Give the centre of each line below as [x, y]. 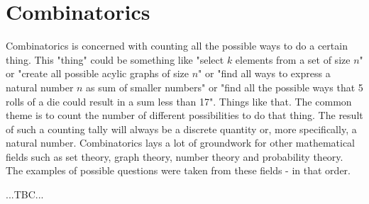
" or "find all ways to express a [264, 73]
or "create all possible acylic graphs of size [98, 73]
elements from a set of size [293, 59]
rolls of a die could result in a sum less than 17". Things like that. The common [179, 101]
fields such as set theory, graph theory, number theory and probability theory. [175, 156]
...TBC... [25, 194]
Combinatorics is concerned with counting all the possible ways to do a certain [177, 46]
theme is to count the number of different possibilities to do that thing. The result [184, 115]
